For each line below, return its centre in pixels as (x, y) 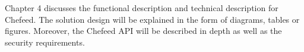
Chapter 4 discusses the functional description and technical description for (142, 8)
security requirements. (45, 42)
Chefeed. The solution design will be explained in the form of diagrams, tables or (152, 19)
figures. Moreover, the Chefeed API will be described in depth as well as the (143, 31)
